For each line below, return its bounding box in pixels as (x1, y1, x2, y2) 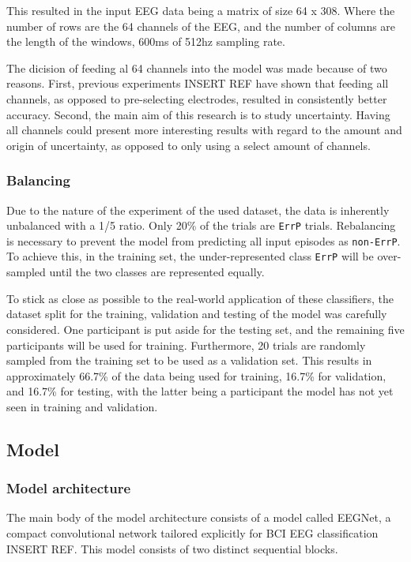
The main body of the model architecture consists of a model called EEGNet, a (6, 509, 391, 526)
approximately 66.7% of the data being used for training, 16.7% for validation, (6, 367, 386, 384)
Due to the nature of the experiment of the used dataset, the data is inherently (6, 201, 390, 218)
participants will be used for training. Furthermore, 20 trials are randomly (6, 336, 366, 353)
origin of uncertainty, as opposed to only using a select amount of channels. (6, 137, 371, 153)
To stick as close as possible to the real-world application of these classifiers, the (6, 290, 394, 306)
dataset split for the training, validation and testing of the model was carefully (6, 305, 387, 322)
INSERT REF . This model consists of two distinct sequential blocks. (6, 540, 338, 556)
